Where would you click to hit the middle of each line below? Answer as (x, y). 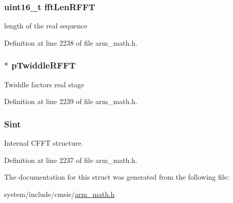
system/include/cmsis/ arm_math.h (60, 194)
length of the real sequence (46, 26)
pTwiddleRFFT (43, 65)
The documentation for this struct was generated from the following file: (117, 177)
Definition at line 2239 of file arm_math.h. (71, 101)
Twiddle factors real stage (44, 84)
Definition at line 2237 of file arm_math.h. (71, 160)
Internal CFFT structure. (44, 143)
